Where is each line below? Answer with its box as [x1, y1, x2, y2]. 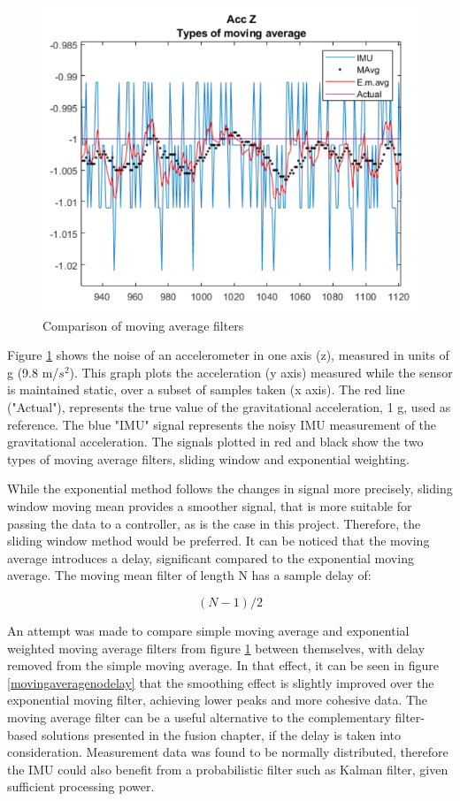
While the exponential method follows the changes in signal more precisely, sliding [7, 479, 453, 498]
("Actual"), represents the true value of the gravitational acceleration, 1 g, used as [7, 398, 451, 416]
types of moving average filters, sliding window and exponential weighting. [7, 449, 410, 468]
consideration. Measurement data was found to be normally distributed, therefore [7, 743, 448, 761]
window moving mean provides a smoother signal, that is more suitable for [7, 497, 412, 515]
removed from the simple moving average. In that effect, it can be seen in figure [7, 656, 439, 675]
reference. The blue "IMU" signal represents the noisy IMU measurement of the [7, 415, 437, 433]
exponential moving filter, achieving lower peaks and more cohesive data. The [7, 690, 428, 709]
